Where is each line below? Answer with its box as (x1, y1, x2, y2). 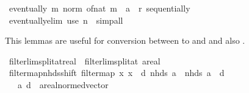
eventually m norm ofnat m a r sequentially (9, 2, 190, 14)
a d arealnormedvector (17, 78, 109, 91)
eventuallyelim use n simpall (9, 13, 123, 26)
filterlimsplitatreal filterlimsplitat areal (9, 54, 161, 67)
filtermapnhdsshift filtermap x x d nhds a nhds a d (9, 66, 225, 79)
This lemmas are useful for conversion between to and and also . (5, 34, 245, 47)
